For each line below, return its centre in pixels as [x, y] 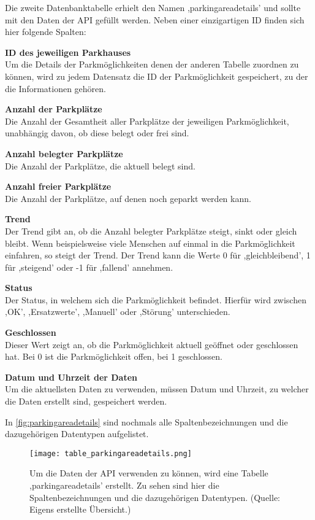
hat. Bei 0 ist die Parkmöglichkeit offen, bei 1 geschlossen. [114, 356]
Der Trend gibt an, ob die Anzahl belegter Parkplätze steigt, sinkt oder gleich [151, 231]
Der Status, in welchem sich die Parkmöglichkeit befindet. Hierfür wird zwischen [156, 299]
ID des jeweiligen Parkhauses [68, 52]
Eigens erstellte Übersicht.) [80, 509]
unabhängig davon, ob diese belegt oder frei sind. [97, 133]
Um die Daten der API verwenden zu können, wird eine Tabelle [149, 473]
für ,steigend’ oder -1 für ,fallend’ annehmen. [89, 267]
